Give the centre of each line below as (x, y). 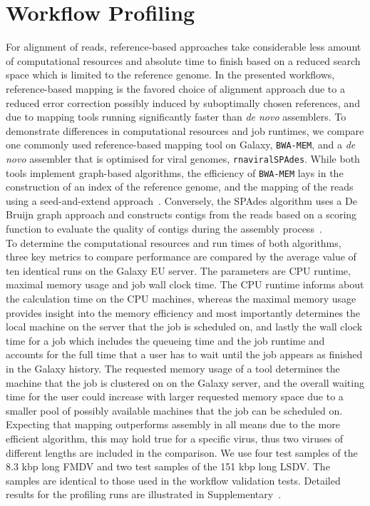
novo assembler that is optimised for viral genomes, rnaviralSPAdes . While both (183, 158)
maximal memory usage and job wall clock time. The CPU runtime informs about (185, 284)
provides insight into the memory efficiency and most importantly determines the (183, 312)
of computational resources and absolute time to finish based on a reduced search (183, 60)
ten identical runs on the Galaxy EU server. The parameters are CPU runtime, (178, 270)
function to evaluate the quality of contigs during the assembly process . (164, 229)
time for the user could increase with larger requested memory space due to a (175, 396)
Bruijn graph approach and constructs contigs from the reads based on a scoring (181, 214)
